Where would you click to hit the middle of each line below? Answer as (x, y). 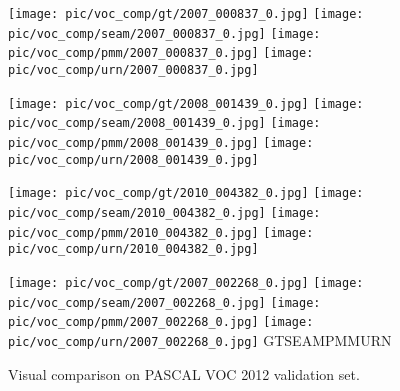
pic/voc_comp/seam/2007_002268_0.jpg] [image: (164, 302)
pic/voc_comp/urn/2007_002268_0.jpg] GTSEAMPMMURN (200, 339)
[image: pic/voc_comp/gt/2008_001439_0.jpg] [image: (186, 103)
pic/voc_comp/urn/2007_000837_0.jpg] (133, 69)
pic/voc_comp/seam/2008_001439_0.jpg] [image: (164, 123)
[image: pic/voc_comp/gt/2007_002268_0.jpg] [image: (186, 282)
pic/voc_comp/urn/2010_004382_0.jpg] (133, 249)
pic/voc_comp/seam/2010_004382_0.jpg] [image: (164, 212)
